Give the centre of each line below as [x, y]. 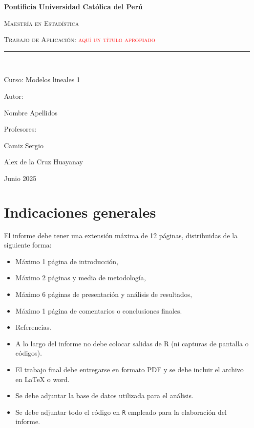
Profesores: [20, 129]
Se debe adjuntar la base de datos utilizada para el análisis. [104, 395]
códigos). [29, 353]
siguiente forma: [28, 245]
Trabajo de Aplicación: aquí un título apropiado [80, 39]
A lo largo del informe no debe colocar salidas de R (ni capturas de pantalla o [132, 343]
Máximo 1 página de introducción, [67, 261]
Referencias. [33, 327]
